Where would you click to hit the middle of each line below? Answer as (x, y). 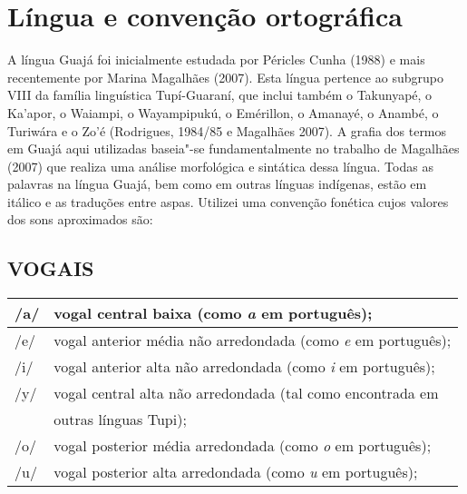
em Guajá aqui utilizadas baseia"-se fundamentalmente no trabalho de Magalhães (233, 148)
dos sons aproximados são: (80, 219)
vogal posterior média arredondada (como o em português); (243, 446)
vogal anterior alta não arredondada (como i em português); (244, 367)
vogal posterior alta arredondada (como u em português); (236, 472)
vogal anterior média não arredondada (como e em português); (253, 341)
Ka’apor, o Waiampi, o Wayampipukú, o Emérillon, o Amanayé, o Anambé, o (223, 112)
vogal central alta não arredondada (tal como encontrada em (246, 393)
